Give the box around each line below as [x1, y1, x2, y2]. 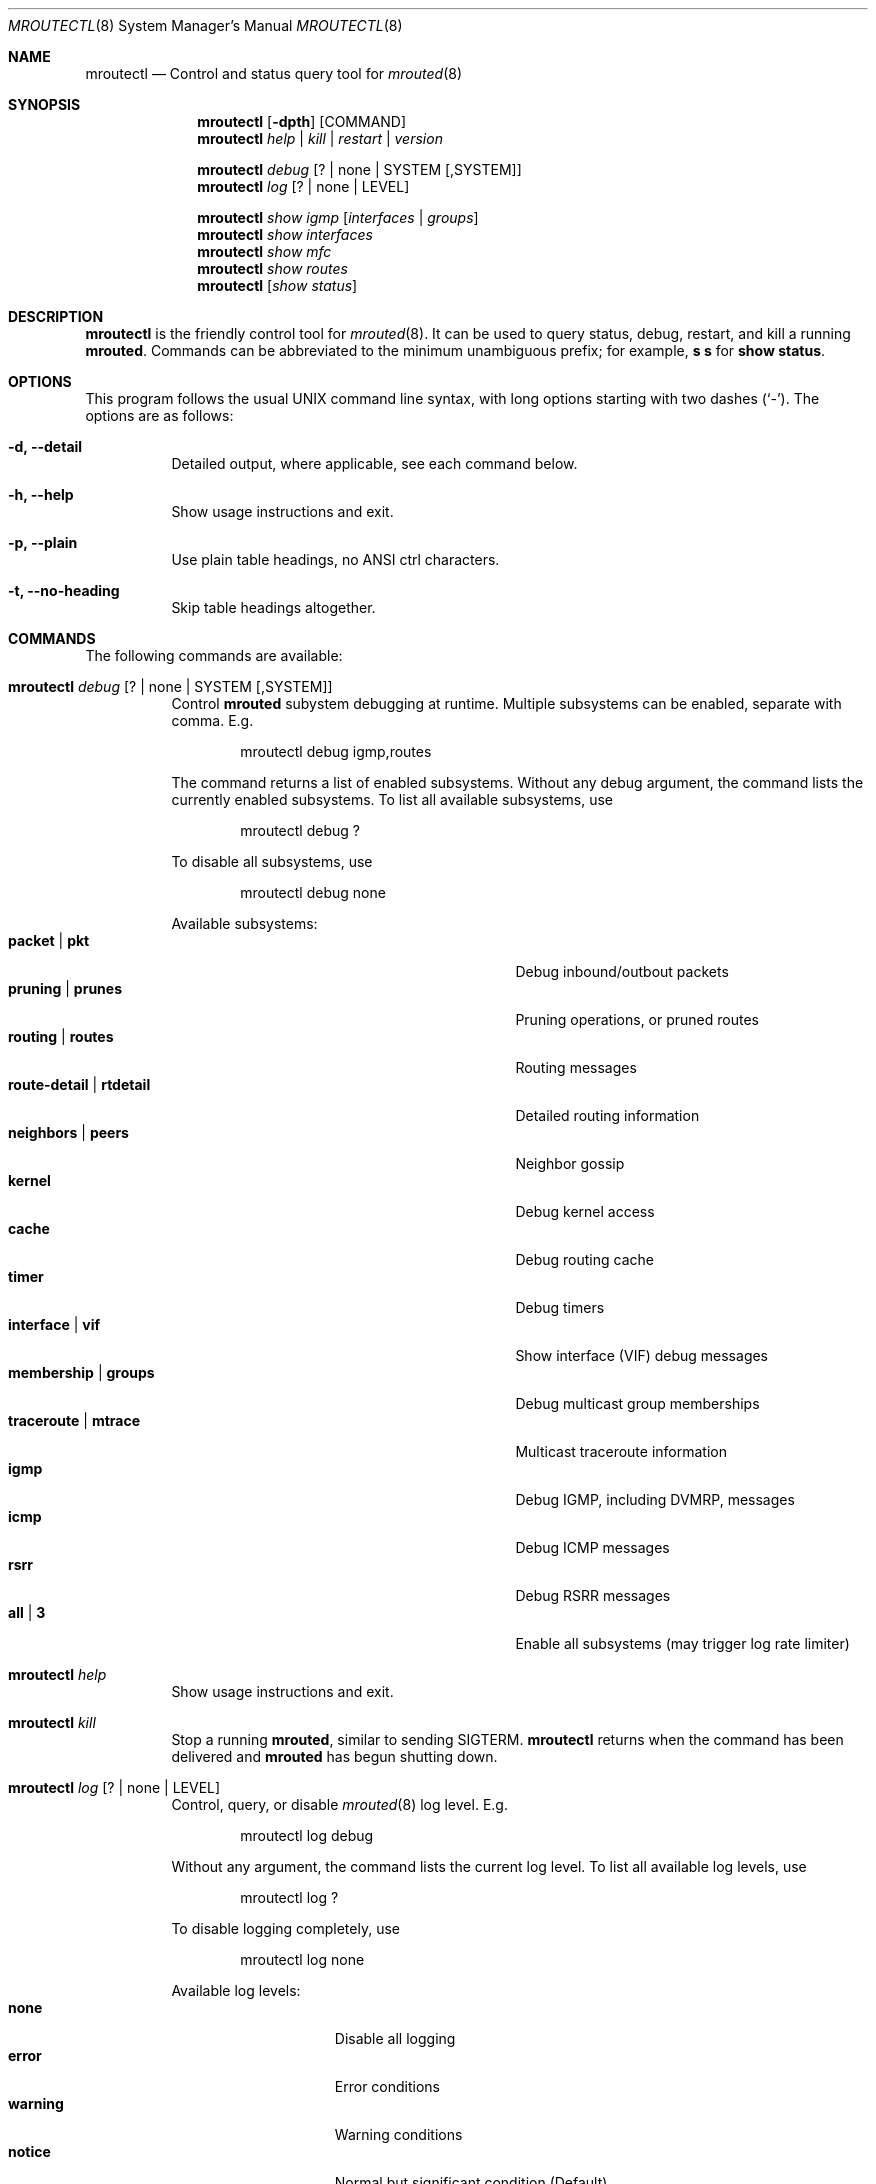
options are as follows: [85, 407, 234, 424]
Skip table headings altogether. [171, 599, 376, 616]
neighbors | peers [8, 1124, 129, 1141]
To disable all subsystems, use [171, 853, 373, 870]
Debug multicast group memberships [515, 1395, 760, 1412]
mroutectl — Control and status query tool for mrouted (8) [85, 65, 462, 82]
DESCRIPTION [8, 308, 104, 325]
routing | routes [8, 1028, 114, 1045]
